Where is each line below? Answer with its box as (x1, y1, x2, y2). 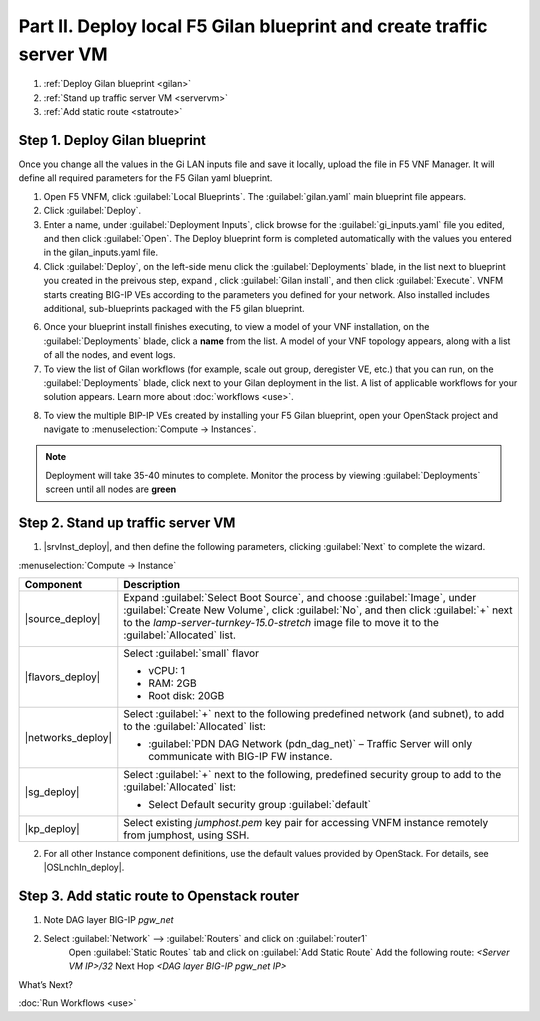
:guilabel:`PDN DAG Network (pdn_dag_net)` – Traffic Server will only (148, 736, 473, 750)
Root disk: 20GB (148, 688, 225, 702)
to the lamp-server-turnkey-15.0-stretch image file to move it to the (123, 615, 440, 629)
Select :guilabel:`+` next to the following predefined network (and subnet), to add (123, 706, 505, 720)
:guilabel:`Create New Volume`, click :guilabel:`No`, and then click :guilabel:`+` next (123, 603, 514, 617)
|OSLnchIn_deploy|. (43, 861, 125, 874)
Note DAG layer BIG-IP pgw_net (43, 914, 174, 926)
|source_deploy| (24, 611, 101, 625)
